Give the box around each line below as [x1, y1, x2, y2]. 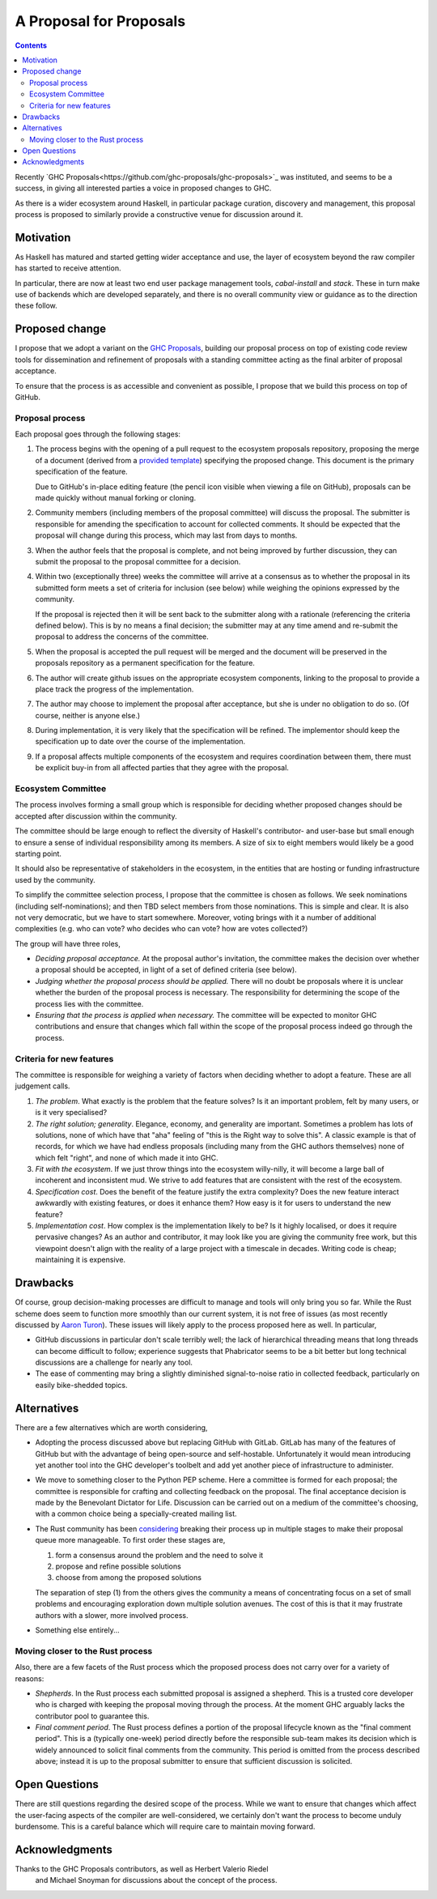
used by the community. [15, 875, 96, 884]
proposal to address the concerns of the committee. [35, 632, 210, 641]
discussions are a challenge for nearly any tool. [35, 1357, 193, 1368]
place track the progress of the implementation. [35, 684, 194, 694]
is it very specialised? [35, 1108, 108, 1118]
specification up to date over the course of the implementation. [35, 737, 246, 747]
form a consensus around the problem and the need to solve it [55, 1550, 264, 1560]
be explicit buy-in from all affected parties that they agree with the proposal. [35, 763, 289, 773]
